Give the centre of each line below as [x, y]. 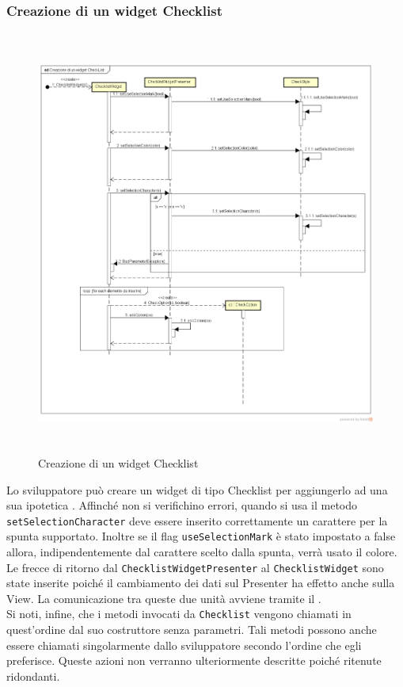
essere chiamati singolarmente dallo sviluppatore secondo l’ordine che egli [184, 645]
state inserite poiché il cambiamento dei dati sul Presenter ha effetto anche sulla [201, 583]
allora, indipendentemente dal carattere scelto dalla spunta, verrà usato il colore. [202, 552]
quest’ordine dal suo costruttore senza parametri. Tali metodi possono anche [192, 630]
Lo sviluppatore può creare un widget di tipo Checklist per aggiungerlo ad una [197, 489]
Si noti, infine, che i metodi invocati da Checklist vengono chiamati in [179, 614]
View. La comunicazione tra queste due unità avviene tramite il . [164, 598]
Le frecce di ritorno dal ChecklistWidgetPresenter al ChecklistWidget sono [195, 567]
